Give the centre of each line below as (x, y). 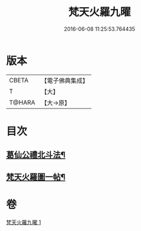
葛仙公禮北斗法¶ (36, 155)
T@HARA (22, 102)
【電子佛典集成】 (65, 81)
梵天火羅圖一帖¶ (36, 177)
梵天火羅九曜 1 (24, 222)
